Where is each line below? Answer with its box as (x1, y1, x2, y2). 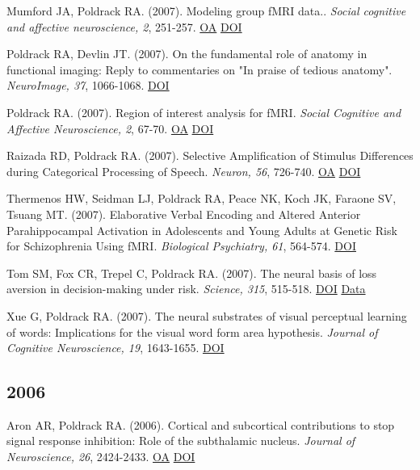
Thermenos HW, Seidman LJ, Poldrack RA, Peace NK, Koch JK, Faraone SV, (6, 190, 397, 207)
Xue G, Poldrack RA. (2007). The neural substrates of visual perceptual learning (6, 307, 407, 324)
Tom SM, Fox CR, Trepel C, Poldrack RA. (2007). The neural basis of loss (6, 264, 377, 281)
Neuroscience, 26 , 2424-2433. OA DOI (6, 448, 195, 465)
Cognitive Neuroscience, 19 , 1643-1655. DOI (6, 339, 225, 356)
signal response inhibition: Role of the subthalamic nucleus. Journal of (6, 432, 355, 449)
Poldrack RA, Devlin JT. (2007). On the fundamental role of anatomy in (6, 45, 367, 62)
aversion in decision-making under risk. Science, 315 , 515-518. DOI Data (6, 280, 366, 297)
